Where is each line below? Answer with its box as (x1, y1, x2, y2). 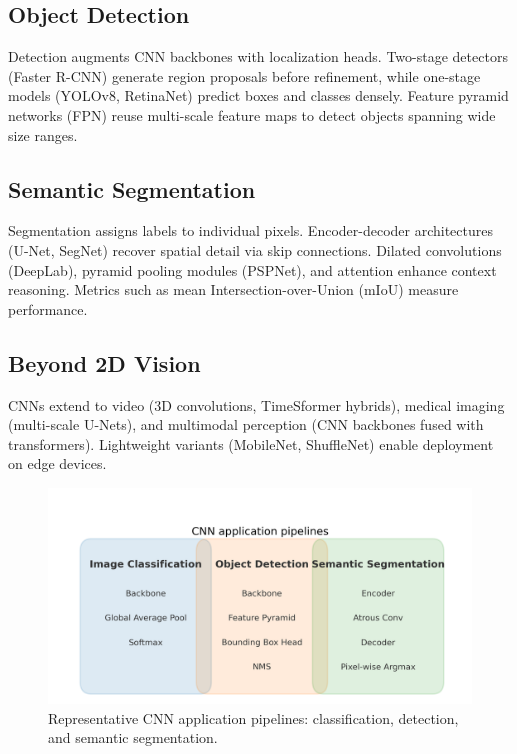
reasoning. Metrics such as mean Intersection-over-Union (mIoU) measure (8, 279, 459, 300)
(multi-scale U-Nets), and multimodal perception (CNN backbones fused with (8, 414, 484, 435)
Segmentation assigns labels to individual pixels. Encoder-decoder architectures (8, 220, 493, 241)
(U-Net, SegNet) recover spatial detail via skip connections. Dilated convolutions (8, 239, 502, 260)
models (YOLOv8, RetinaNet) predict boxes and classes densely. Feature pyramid (8, 85, 509, 106)
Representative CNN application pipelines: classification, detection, (48, 707, 459, 728)
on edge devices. (8, 453, 107, 474)
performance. (8, 298, 88, 319)
